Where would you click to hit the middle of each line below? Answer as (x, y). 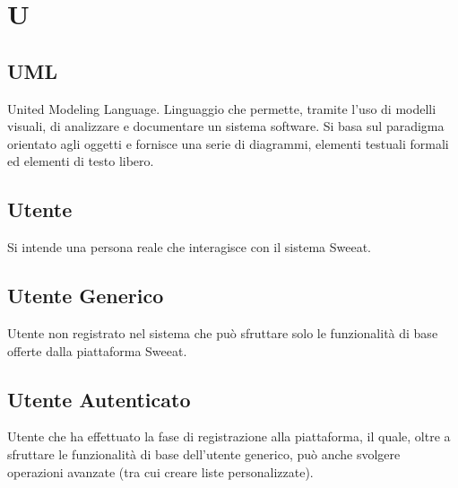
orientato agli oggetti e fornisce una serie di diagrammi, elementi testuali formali (228, 143)
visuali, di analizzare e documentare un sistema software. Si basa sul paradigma (226, 126)
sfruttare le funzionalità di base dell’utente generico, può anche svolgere (204, 453)
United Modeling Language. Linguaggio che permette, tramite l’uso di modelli (222, 108)
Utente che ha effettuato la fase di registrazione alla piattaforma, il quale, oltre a (229, 436)
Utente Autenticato (99, 399)
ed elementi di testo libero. (81, 161)
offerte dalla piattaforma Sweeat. (97, 350)
